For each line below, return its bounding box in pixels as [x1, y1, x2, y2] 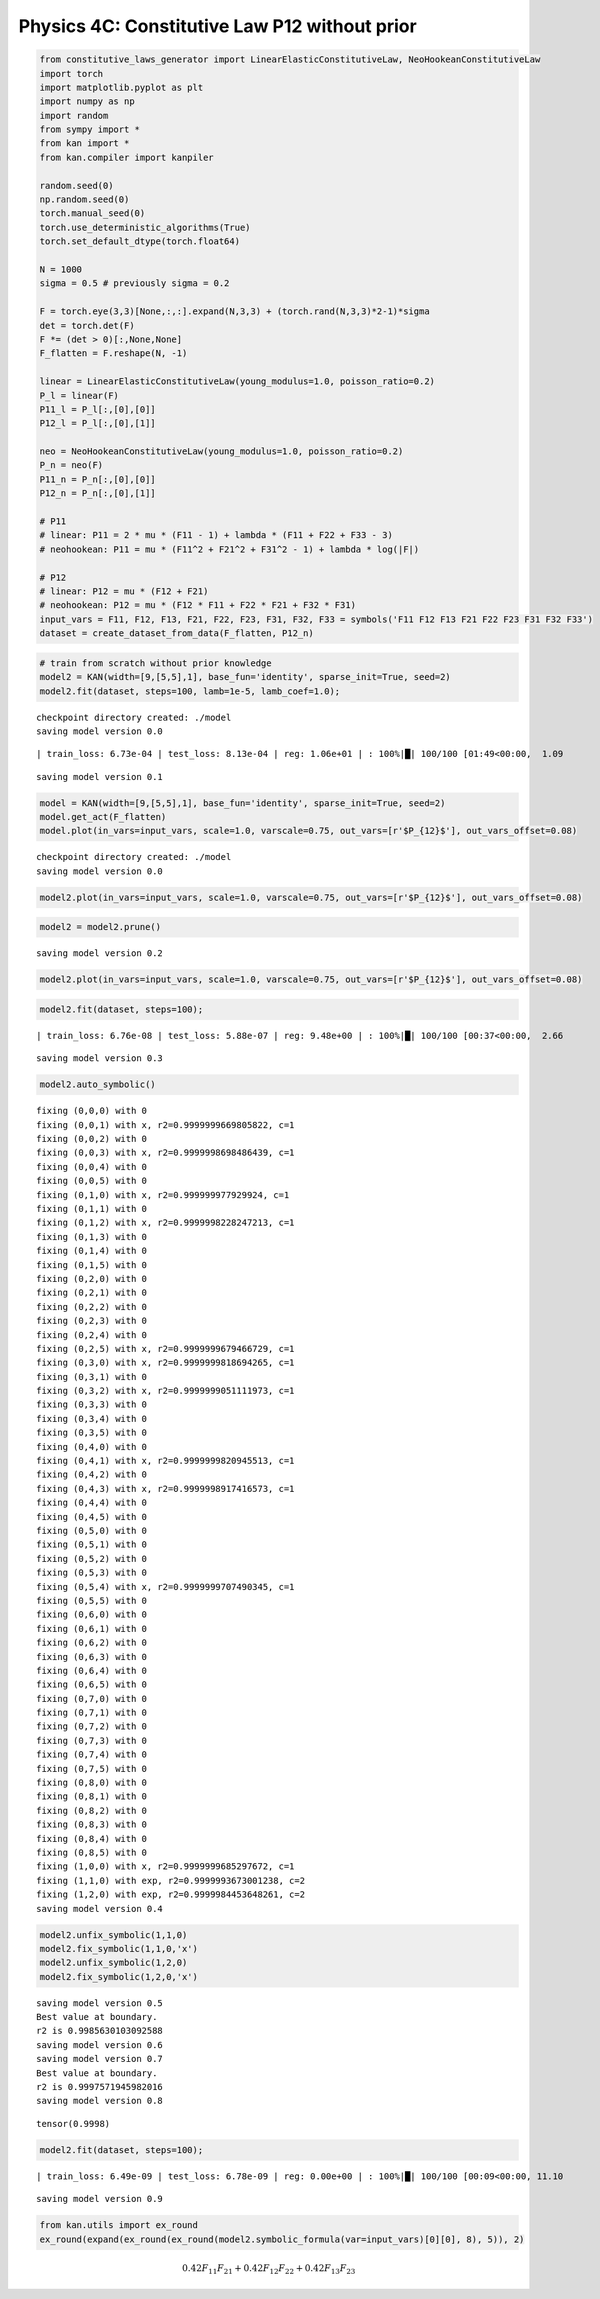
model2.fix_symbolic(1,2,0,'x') [39, 1971, 199, 1982]
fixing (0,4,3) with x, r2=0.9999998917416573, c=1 [36, 1483, 295, 1494]
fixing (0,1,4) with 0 [36, 1245, 148, 1257]
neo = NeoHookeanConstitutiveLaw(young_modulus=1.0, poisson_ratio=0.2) [39, 446, 404, 457]
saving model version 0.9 [36, 2193, 164, 2205]
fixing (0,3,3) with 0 [36, 1399, 148, 1410]
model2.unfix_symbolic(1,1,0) [39, 1929, 188, 1940]
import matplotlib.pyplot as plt [39, 81, 204, 93]
